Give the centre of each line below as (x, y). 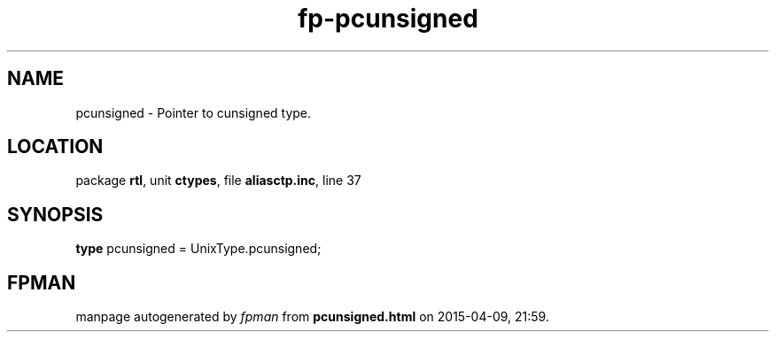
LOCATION (55, 147)
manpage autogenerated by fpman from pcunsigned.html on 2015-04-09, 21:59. (312, 317)
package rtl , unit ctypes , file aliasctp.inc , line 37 (218, 181)
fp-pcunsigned (388, 19)
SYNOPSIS (55, 214)
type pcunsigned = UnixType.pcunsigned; (198, 249)
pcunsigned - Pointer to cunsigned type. (194, 112)
